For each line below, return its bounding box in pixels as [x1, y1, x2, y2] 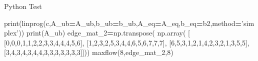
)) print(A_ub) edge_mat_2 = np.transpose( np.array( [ [18, 27, 190, 38]
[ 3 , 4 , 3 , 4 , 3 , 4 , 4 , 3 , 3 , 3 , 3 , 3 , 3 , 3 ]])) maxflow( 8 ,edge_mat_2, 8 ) [4, 47, 173, 57]
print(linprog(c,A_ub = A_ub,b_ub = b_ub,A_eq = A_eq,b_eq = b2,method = [4, 17, 242, 28]
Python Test [4, 1, 42, 11]
